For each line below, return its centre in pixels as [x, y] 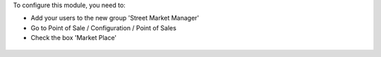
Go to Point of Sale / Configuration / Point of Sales [103, 27]
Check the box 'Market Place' [74, 38]
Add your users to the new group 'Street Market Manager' [115, 18]
